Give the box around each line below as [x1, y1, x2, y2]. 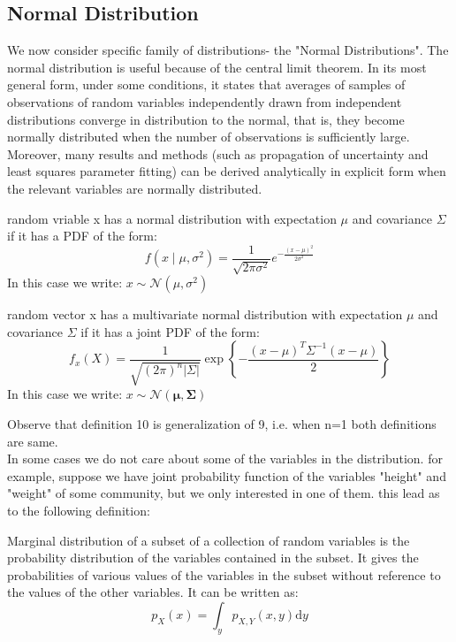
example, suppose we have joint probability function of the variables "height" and [7, 466, 446, 485]
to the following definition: [7, 501, 150, 519]
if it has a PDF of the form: [7, 226, 157, 245]
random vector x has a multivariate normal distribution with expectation [7, 305, 403, 324]
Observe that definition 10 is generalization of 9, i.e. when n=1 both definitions [7, 414, 437, 432]
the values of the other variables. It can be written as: [7, 583, 299, 601]
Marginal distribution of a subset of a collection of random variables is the [7, 531, 410, 549]
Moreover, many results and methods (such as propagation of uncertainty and [7, 144, 429, 163]
